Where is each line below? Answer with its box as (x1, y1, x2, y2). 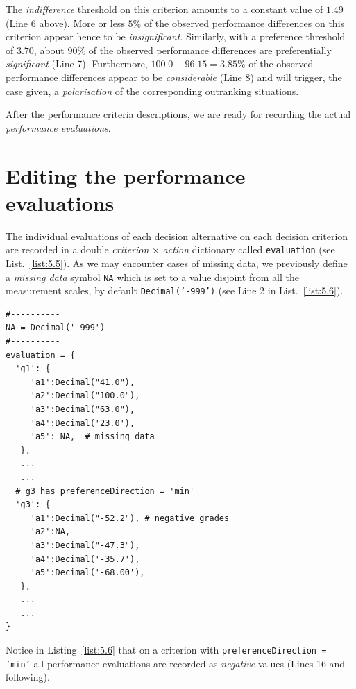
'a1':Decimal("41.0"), (30, 377, 135, 387)
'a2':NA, (30, 527, 71, 537)
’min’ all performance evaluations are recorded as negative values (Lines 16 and (6, 656, 346, 670)
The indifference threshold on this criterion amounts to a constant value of (6, 2, 323, 16)
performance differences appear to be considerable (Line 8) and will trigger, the (6, 69, 342, 84)
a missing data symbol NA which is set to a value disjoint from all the (6, 269, 299, 284)
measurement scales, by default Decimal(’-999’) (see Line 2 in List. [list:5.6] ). (6, 283, 344, 298)
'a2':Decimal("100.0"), (30, 391, 140, 401)
